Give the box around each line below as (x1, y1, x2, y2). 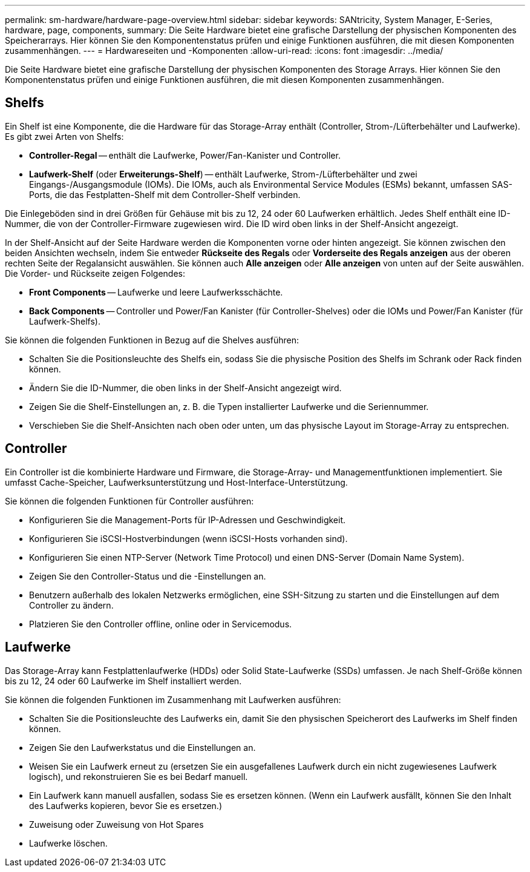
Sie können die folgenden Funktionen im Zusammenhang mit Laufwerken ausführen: (5, 694, 341, 705)
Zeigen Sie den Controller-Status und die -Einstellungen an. (29, 570, 266, 581)
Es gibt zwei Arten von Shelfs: (5, 131, 124, 142)
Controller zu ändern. (29, 599, 114, 610)
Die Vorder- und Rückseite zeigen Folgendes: (5, 268, 186, 279)
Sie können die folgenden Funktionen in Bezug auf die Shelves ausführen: (5, 334, 299, 345)
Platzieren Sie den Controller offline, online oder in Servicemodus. (29, 618, 292, 629)
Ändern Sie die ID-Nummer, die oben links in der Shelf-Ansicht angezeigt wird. (29, 382, 342, 393)
